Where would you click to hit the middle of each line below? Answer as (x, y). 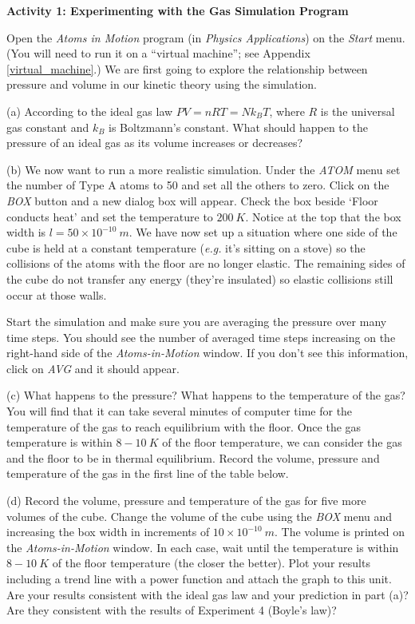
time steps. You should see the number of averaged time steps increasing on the (201, 337)
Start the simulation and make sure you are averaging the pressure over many (197, 322)
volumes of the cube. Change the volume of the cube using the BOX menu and (200, 516)
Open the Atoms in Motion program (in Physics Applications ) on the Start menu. (206, 37)
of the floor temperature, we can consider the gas (282, 442)
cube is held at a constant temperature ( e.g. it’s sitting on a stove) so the (186, 247)
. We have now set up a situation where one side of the (263, 232)
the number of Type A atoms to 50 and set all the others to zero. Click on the (198, 185)
